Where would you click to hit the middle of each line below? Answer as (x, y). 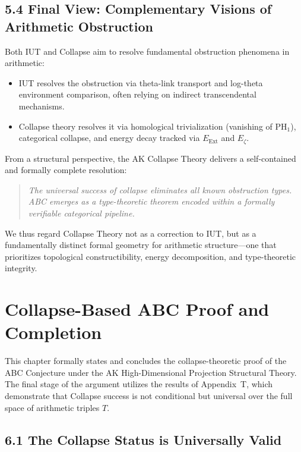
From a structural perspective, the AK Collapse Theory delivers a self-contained (150, 158)
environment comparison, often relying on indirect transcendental (137, 94)
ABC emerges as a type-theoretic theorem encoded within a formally (151, 201)
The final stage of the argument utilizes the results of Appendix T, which (139, 384)
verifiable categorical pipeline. (81, 213)
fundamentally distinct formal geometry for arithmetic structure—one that (141, 245)
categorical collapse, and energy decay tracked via (109, 138)
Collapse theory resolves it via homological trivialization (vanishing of (145, 126)
